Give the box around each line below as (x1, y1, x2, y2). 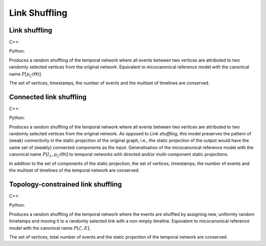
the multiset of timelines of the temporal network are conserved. (9, 167, 140, 173)
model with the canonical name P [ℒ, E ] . (9, 225, 91, 231)
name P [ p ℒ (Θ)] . (9, 71, 42, 78)
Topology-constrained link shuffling (9, 180, 122, 188)
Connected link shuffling (9, 92, 87, 101)
